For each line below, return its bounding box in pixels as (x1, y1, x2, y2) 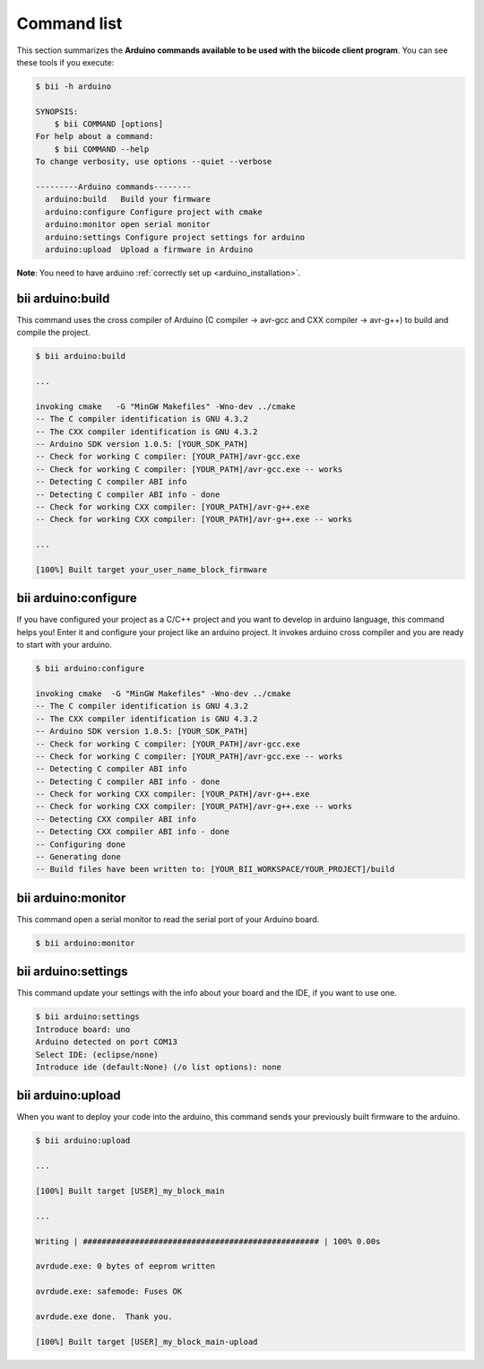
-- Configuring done (35, 839, 125, 850)
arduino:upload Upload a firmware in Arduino (45, 245, 254, 255)
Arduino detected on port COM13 (35, 1037, 178, 1047)
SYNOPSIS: (35, 106, 79, 117)
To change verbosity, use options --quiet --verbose (35, 157, 272, 167)
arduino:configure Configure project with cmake (45, 206, 264, 217)
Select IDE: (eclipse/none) (35, 1050, 159, 1059)
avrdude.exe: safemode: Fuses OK (35, 1286, 183, 1296)
